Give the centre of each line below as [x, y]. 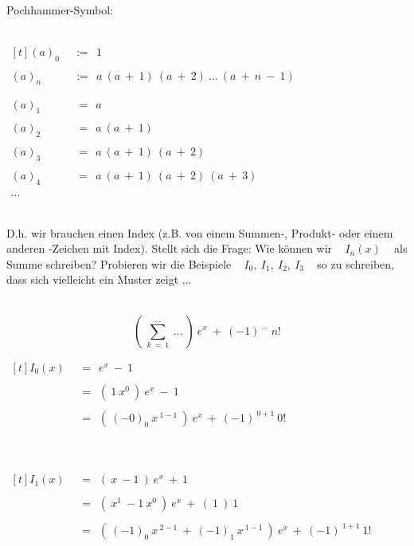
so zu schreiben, [355, 263]
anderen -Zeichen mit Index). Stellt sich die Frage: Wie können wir [170, 248]
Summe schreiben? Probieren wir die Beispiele [119, 263]
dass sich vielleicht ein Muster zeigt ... [99, 279]
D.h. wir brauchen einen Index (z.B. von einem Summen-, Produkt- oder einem [200, 232]
